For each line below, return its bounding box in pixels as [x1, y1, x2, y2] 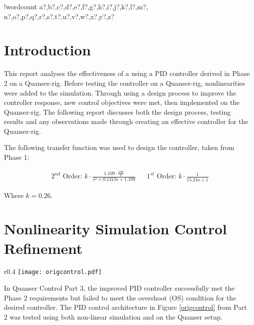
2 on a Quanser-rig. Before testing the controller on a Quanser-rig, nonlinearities [4, 77, 245, 88]
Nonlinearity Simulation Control [4, 219, 227, 239]
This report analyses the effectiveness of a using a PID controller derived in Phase [4, 68, 250, 78]
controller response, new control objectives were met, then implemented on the [4, 97, 240, 107]
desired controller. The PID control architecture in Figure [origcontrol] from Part [4, 302, 247, 312]
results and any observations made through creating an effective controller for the [4, 116, 249, 126]
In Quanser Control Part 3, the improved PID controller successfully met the [4, 283, 235, 293]
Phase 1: [4, 152, 29, 162]
